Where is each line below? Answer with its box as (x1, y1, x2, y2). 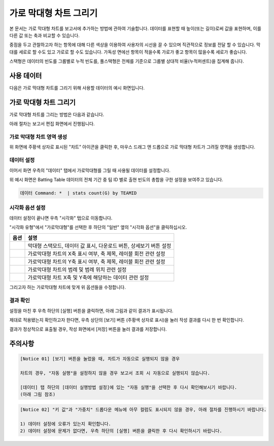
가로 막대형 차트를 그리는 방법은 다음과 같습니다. (9, 111, 105, 117)
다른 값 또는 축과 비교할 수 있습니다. (9, 32, 80, 38)
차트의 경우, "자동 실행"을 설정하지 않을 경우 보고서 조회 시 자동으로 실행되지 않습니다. (20, 370, 211, 376)
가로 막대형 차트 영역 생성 (9, 134, 67, 141)
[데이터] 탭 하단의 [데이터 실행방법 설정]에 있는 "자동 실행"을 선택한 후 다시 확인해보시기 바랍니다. (20, 384, 237, 390)
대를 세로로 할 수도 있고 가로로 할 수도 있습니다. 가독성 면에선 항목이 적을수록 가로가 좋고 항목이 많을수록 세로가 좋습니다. (9, 49, 247, 55)
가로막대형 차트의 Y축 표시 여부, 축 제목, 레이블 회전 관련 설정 (27, 258, 165, 265)
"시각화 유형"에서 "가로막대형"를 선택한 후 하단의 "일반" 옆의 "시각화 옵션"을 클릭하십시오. (9, 224, 187, 231)
